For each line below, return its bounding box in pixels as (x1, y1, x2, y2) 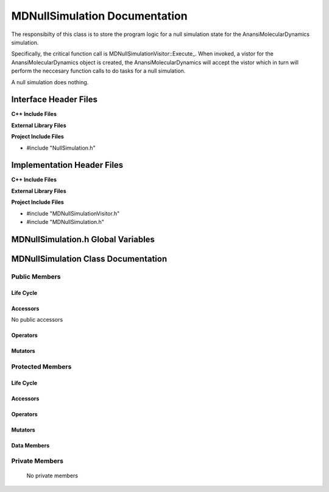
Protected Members (11, 362, 72, 371)
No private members (26, 472, 79, 479)
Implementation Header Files (11, 160, 124, 170)
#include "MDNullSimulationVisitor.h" (26, 209, 120, 217)
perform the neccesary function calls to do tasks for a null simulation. (11, 67, 186, 74)
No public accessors (11, 316, 63, 324)
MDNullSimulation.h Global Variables (11, 234, 155, 244)
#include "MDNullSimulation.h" (26, 219, 105, 226)
